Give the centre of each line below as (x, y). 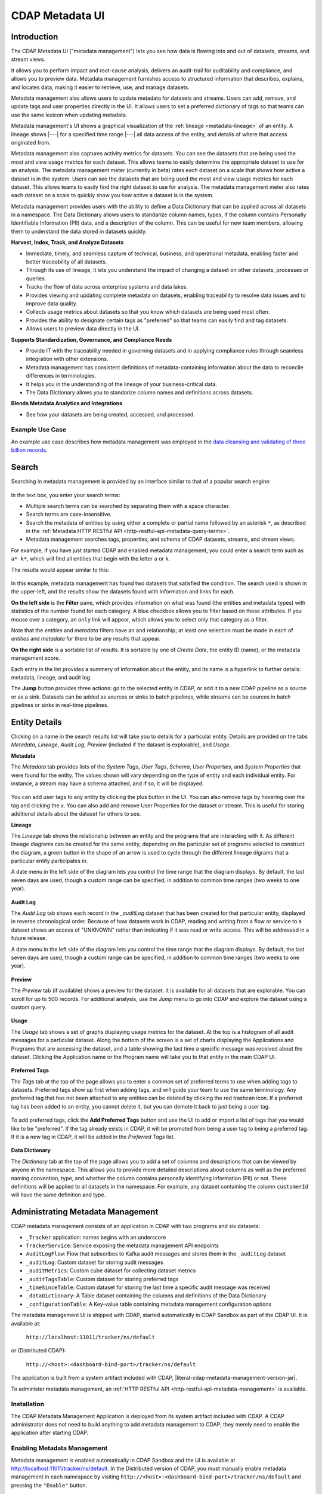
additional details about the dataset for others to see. (76, 814)
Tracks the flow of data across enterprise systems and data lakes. (107, 287)
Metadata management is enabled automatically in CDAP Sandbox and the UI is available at (123, 1460)
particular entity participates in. (49, 861)
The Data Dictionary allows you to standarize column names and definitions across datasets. (140, 392)
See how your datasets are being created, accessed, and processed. (110, 414)
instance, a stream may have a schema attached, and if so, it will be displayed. (107, 783)
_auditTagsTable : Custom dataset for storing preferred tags (102, 1279)
